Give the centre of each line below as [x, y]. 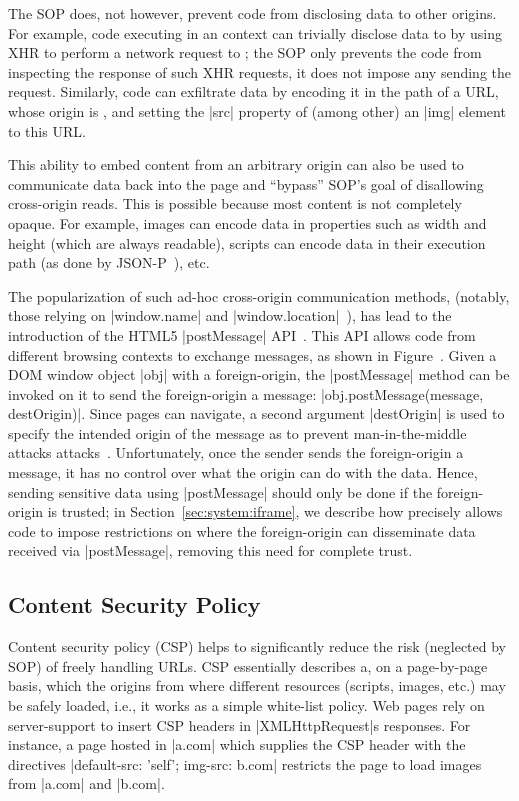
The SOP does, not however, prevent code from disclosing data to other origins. [252, 13]
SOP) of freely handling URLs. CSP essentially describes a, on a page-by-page [248, 665]
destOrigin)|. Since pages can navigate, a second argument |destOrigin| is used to [256, 413]
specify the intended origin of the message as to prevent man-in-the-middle [237, 432]
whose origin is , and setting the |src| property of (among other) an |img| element [257, 110]
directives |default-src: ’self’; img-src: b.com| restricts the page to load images [245, 763]
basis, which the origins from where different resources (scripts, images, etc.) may [257, 685]
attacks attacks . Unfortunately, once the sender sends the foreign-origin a [236, 452]
